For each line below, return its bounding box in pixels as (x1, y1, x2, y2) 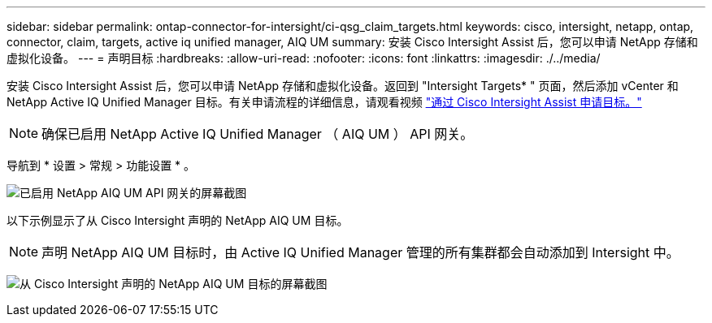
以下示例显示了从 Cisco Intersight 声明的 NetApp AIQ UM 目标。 (7, 213, 349, 227)
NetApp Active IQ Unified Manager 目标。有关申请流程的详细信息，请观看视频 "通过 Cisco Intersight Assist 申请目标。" (7, 95, 642, 109)
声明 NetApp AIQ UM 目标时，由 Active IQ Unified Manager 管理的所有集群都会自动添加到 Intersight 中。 (41, 244, 679, 261)
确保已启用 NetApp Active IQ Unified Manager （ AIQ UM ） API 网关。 (41, 126, 474, 142)
